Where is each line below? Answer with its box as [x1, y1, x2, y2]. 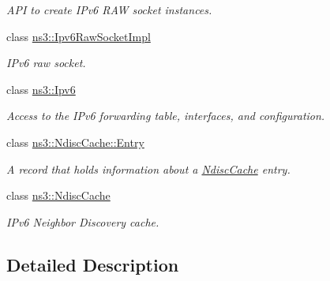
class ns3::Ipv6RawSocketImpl [6, 28, 151, 44]
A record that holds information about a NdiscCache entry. [6, 160, 291, 177]
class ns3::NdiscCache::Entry [6, 133, 144, 150]
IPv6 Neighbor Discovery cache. [6, 213, 159, 230]
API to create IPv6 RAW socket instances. [6, 2, 212, 17]
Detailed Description [6, 252, 179, 276]
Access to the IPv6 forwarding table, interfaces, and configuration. [6, 107, 325, 124]
